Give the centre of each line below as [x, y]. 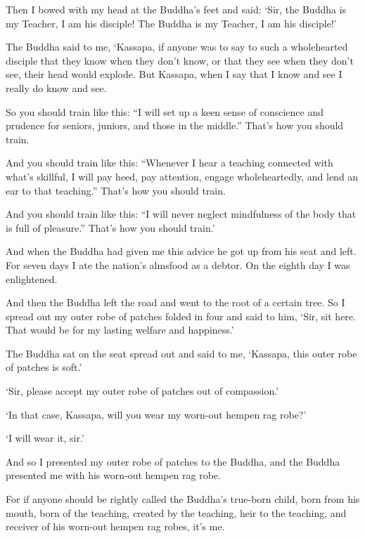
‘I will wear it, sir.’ [45, 438]
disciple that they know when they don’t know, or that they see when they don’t [180, 60]
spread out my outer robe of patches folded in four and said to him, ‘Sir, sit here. [181, 316]
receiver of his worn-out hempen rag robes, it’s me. [115, 526]
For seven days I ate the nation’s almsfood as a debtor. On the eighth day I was [178, 264]
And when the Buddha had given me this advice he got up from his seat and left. [181, 251]
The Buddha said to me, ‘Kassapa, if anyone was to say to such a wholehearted [177, 47]
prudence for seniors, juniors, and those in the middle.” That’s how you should [175, 125]
